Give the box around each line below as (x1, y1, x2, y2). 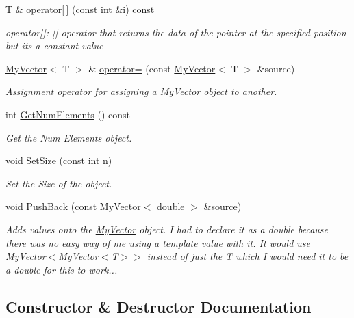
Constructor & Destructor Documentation (5, 295, 312, 317)
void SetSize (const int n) (5, 153, 112, 168)
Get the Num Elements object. (5, 130, 132, 144)
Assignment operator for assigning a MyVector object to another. (5, 84, 277, 98)
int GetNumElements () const (5, 107, 131, 121)
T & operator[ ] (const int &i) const (5, 2, 155, 16)
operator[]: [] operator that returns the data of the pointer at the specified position (5, 25, 346, 39)
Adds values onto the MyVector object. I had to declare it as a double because (5, 222, 329, 236)
